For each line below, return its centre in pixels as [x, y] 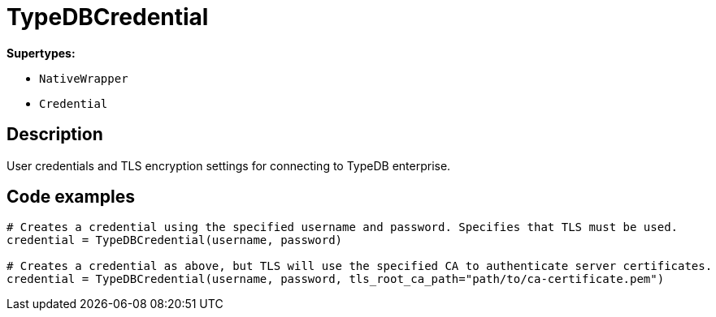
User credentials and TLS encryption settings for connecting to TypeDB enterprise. [229, 165]
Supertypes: [41, 53]
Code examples [71, 197]
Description [55, 135]
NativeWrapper [84, 78]
